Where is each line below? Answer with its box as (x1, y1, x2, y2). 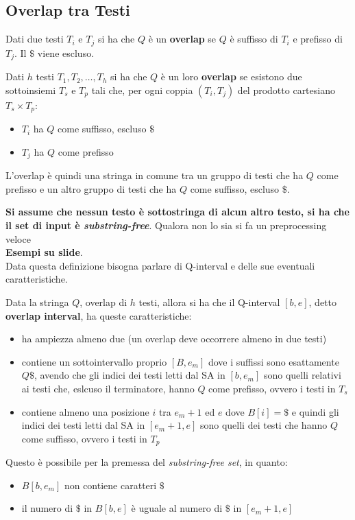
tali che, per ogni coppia (91, 82, 193, 97)
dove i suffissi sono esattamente (208, 354, 339, 368)
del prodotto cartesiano (237, 82, 335, 97)
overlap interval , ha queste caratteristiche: (5, 308, 192, 322)
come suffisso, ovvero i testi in (21, 431, 147, 445)
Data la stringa (5, 294, 69, 309)
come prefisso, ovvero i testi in (208, 381, 336, 395)
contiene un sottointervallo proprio (21, 354, 167, 368)
